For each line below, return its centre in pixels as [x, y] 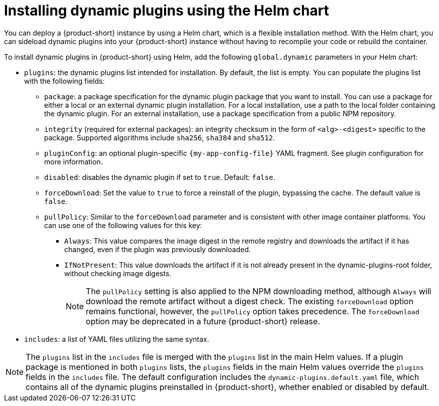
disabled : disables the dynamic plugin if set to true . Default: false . [160, 177]
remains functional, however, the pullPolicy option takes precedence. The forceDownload [253, 311]
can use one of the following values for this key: [123, 225]
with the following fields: [64, 81]
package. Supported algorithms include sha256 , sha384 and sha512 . [160, 137]
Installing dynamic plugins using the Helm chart [167, 11]
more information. [74, 161]
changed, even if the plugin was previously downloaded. [158, 249]
